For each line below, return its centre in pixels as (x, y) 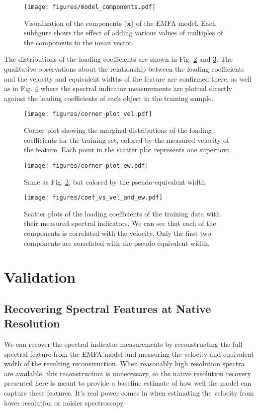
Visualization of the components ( (76, 23)
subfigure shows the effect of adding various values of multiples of (124, 33)
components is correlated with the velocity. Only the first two (118, 233)
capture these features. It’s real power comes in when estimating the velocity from (129, 393)
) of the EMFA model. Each (173, 23)
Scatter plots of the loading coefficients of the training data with (122, 213)
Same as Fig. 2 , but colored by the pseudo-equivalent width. (116, 181)
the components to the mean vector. (79, 42)
